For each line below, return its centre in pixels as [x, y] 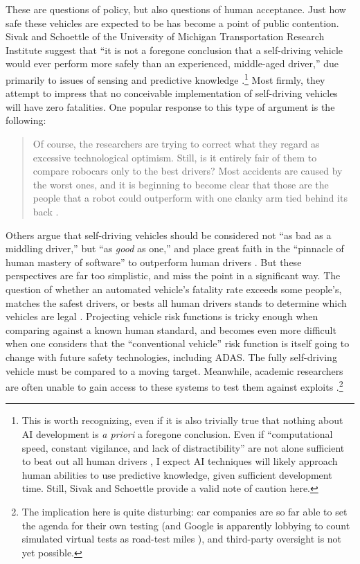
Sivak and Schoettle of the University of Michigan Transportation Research [165, 36]
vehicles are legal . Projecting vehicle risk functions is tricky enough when [162, 316]
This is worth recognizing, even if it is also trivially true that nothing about [182, 420]
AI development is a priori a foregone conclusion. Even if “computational [177, 433]
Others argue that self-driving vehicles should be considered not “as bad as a [169, 235]
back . [46, 211]
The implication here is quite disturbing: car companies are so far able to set [184, 511]
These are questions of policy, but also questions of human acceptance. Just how [176, 9]
